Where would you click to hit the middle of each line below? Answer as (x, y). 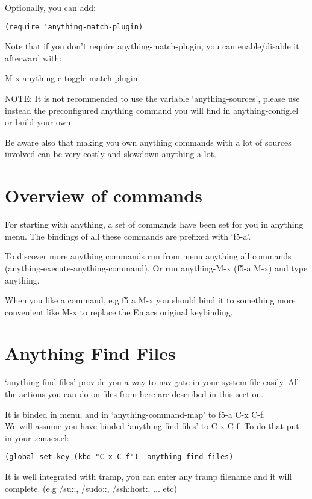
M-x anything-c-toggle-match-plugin (71, 78)
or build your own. (39, 122)
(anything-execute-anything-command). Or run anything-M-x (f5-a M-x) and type (156, 268)
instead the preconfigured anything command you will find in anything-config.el (152, 110)
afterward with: (33, 57)
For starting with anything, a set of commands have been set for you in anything (154, 224)
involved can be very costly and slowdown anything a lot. (111, 154)
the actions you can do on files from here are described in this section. (134, 394)
